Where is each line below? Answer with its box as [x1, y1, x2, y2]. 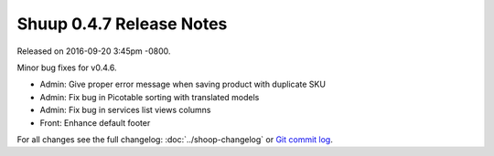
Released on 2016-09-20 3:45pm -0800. [16, 46, 171, 57]
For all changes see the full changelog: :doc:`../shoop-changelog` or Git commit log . [16, 133, 333, 145]
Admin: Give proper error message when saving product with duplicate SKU [39, 78, 327, 90]
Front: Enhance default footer [39, 117, 151, 128]
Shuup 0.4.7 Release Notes [16, 14, 228, 34]
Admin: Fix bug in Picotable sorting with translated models [39, 91, 260, 102]
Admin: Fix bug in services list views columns [39, 105, 211, 116]
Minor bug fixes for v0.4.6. [16, 62, 117, 73]
